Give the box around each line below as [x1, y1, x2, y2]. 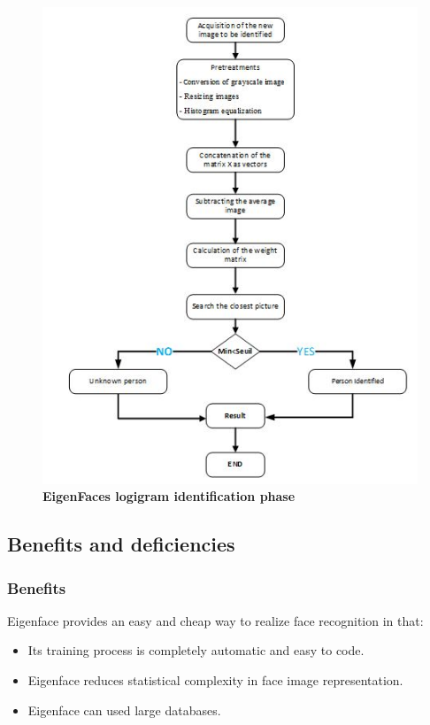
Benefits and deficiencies [7, 530, 235, 558]
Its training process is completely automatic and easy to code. [27, 641, 365, 659]
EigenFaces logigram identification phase [42, 487, 296, 505]
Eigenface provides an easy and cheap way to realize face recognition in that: [7, 611, 424, 629]
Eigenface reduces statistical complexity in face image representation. [27, 671, 403, 690]
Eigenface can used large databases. [27, 700, 221, 719]
